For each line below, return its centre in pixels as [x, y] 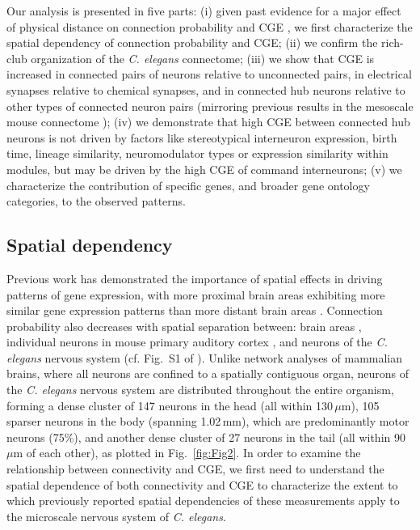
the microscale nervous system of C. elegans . [116, 516]
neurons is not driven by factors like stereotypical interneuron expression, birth [202, 137]
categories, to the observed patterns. [96, 201]
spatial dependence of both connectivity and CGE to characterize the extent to [202, 484]
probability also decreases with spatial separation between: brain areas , [184, 326]
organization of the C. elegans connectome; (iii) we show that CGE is [203, 58]
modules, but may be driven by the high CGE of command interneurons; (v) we [204, 169]
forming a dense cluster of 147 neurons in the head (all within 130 [170, 405]
